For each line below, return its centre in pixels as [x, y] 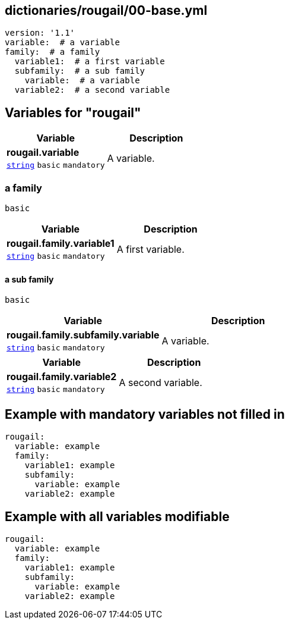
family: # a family [53, 52]
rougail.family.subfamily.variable [83, 335]
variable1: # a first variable [90, 62]
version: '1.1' [40, 33]
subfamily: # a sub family [80, 71]
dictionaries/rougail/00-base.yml [106, 10]
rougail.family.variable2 [62, 377]
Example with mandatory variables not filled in [145, 414]
